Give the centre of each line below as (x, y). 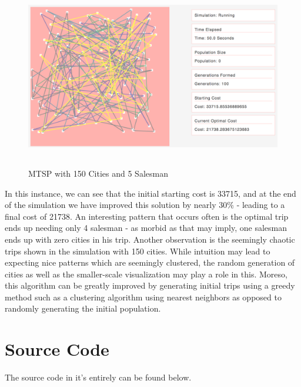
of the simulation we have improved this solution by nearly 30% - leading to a (145, 205)
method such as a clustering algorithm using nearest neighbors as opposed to (143, 297)
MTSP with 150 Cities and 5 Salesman (98, 173)
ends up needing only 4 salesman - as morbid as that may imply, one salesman (146, 228)
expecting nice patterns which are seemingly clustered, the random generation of (150, 262)
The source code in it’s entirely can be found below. (98, 377)
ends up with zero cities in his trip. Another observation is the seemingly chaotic (150, 239)
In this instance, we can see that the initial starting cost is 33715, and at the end (150, 193)
